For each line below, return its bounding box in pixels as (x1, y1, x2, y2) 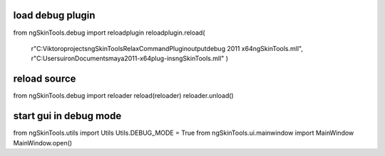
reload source (13, 73, 76, 85)
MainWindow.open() (13, 138, 73, 147)
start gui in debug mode (13, 110, 122, 122)
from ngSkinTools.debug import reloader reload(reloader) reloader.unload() (13, 91, 235, 100)
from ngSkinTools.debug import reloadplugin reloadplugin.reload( (13, 28, 206, 37)
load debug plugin (13, 9, 96, 21)
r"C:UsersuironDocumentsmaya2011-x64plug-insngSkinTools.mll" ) (31, 54, 228, 63)
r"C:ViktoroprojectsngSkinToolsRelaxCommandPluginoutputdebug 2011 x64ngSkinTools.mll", (31, 44, 303, 52)
